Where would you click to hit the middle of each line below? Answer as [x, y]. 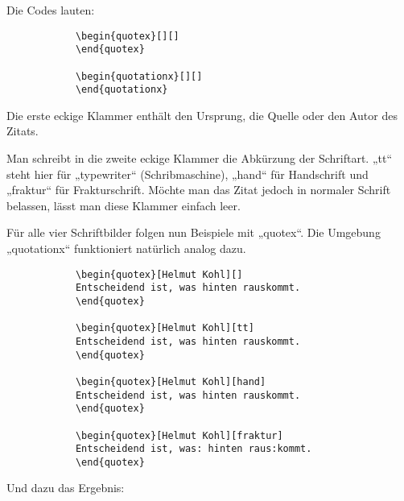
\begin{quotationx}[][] [139, 76]
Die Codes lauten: [51, 10]
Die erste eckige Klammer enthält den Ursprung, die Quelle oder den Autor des [202, 115]
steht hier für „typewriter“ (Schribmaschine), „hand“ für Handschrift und [188, 174]
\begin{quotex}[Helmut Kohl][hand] [171, 381]
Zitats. [23, 131]
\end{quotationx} [122, 90]
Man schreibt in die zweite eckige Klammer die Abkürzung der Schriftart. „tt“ [200, 158]
